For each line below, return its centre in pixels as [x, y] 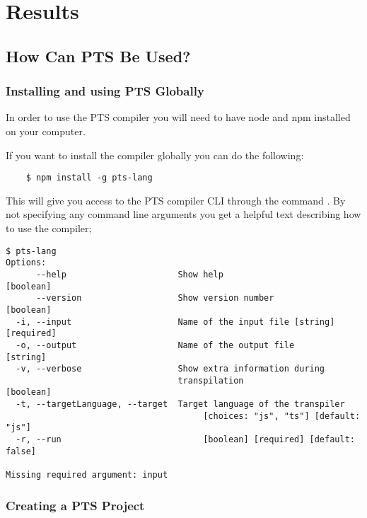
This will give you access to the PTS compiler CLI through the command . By [176, 200]
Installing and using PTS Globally [105, 91]
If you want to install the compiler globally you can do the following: [155, 155]
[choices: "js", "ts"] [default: [282, 416]
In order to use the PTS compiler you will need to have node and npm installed [178, 117]
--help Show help [129, 274]
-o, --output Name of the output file [155, 345]
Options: [26, 263]
